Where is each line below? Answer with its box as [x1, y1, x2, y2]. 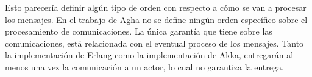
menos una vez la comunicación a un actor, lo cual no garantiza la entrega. [5, 60, 284, 73]
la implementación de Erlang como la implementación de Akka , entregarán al [5, 49, 294, 61]
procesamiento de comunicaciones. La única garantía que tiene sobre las [5, 25, 272, 38]
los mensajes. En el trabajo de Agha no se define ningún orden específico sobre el [5, 13, 308, 25]
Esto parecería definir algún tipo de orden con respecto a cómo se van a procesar [5, 1, 307, 13]
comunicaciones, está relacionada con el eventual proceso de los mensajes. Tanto [5, 36, 304, 49]
